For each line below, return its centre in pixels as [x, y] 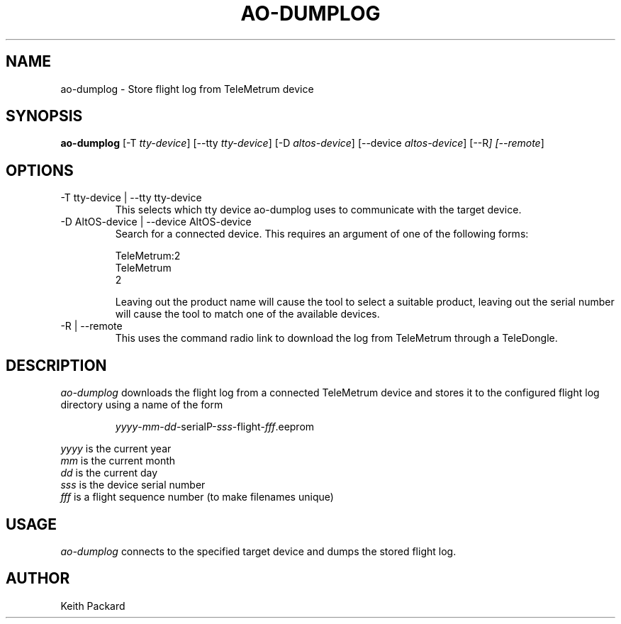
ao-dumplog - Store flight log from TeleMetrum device [187, 89]
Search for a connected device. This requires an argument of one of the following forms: [322, 234]
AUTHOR [38, 579]
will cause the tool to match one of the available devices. [247, 314]
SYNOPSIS [44, 116]
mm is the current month [118, 461]
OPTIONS [40, 170]
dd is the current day [109, 473]
